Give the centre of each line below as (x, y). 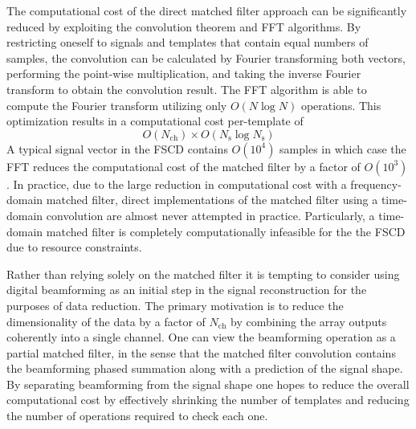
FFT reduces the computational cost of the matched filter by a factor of (184, 166)
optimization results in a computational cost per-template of (155, 121)
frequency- (376, 184)
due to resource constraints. (74, 247)
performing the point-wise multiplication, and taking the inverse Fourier (184, 74)
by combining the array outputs (309, 321)
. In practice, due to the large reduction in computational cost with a (177, 184)
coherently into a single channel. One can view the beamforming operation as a (201, 337)
